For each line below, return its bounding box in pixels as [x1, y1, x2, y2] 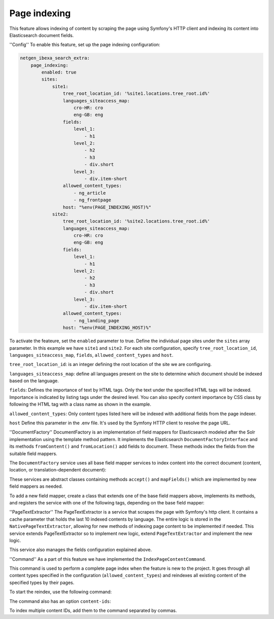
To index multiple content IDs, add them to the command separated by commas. [9, 607, 177, 613]
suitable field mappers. [9, 450, 58, 456]
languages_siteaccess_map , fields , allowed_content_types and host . [9, 352, 174, 358]
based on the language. [9, 378, 59, 384]
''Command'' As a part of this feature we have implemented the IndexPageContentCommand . [9, 556, 207, 562]
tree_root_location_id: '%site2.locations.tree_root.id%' [62, 219, 211, 224]
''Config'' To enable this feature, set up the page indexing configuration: [9, 42, 160, 48]
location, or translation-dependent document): [9, 467, 107, 473]
